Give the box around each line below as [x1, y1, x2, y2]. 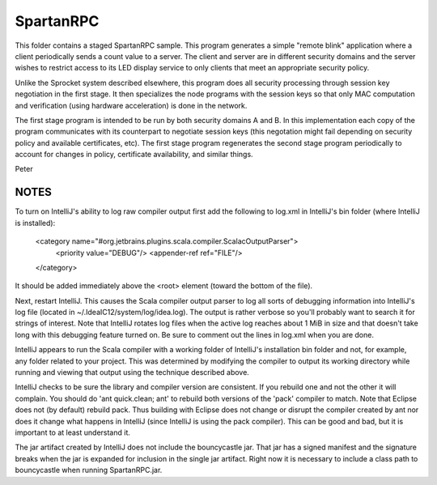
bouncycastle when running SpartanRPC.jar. [15, 466, 163, 475]
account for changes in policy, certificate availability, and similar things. [15, 150, 254, 160]
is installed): [15, 218, 56, 228]
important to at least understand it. [15, 428, 131, 437]
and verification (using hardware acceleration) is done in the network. [15, 100, 248, 110]
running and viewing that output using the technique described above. [15, 368, 250, 377]
